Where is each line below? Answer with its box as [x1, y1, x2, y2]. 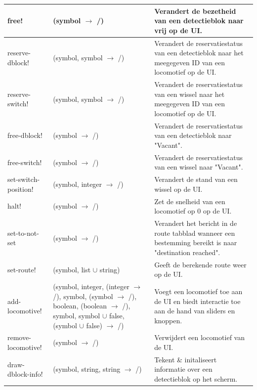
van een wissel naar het [154, 88, 225, 99]
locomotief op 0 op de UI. [154, 206, 232, 216]
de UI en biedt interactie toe [154, 296, 241, 306]
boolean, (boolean [53, 301, 107, 311]
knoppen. [154, 315, 182, 325]
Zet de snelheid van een [154, 196, 225, 206]
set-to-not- [7, 227, 39, 238]
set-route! [7, 264, 36, 274]
